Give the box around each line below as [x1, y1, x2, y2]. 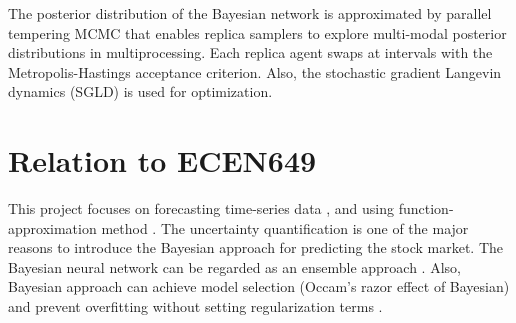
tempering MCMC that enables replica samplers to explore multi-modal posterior [8, 22, 507, 43]
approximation [8, 217, 97, 238]
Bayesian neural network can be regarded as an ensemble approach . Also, [8, 256, 461, 277]
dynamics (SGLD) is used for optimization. [8, 81, 273, 102]
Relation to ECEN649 [8, 140, 317, 181]
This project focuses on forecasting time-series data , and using [8, 198, 395, 219]
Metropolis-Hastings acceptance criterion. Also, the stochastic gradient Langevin [8, 61, 502, 82]
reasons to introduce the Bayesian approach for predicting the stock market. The [8, 237, 504, 258]
